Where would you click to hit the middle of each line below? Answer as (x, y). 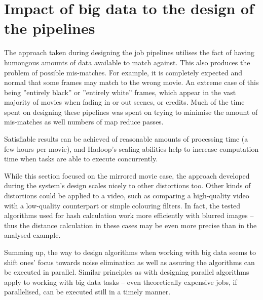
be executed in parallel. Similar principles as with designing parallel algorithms (127, 272)
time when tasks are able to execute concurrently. (81, 159)
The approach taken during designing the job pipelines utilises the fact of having (129, 52)
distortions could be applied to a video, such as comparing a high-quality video (127, 196)
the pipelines (50, 28)
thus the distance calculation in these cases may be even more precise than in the (130, 225)
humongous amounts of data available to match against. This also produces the (127, 62)
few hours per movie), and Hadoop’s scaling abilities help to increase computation (131, 148)
